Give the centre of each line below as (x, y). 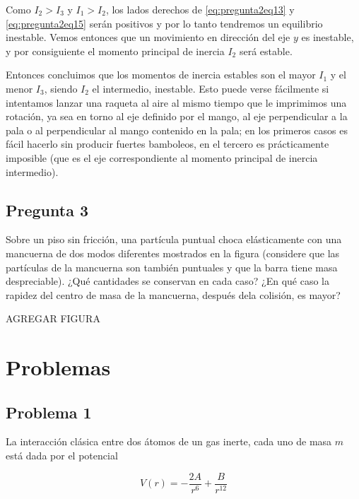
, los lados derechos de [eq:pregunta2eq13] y (200, 9)
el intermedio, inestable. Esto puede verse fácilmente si (211, 88)
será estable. (266, 51)
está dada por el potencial (62, 456)
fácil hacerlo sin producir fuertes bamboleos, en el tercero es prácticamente (167, 144)
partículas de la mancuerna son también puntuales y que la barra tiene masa (172, 267)
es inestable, (328, 37)
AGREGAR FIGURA (53, 318)
